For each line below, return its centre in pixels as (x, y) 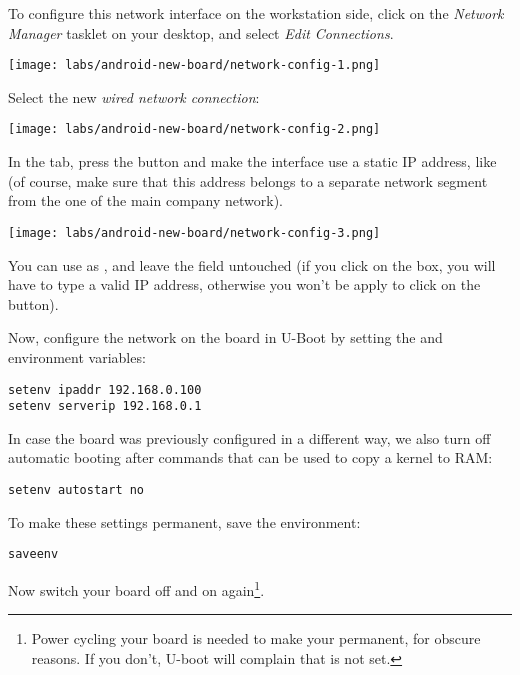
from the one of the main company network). (146, 200)
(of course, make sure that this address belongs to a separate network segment (248, 180)
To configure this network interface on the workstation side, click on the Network (256, 13)
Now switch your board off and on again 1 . (136, 588)
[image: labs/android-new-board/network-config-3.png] (194, 232)
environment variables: (77, 356)
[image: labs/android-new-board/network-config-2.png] (194, 129)
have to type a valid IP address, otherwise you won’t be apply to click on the (244, 284)
